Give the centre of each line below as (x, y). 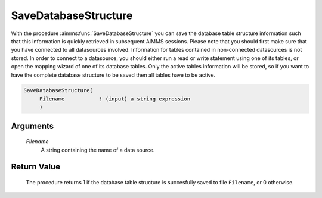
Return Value (36, 167)
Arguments (32, 126)
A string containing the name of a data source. (98, 150)
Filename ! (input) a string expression (115, 99)
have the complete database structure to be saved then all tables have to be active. (113, 75)
